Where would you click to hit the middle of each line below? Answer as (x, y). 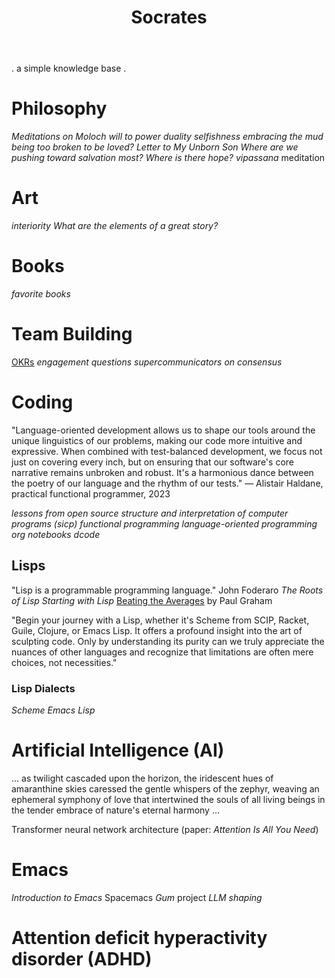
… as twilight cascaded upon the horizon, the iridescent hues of (142, 778)
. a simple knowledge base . (69, 68)
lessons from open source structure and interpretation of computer (150, 513)
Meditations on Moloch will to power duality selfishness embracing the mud (167, 137)
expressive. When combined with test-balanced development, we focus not (167, 451)
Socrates (169, 17)
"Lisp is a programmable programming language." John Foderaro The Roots (167, 590)
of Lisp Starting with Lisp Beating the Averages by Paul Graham (142, 600)
